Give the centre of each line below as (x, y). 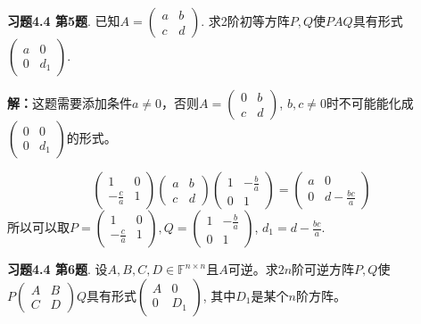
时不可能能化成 (370, 103)
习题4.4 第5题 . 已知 (64, 21)
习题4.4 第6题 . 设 (58, 269)
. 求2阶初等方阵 (245, 21)
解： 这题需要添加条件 (70, 103)
